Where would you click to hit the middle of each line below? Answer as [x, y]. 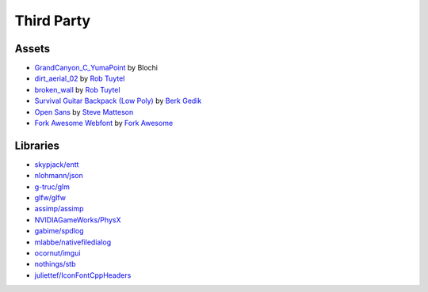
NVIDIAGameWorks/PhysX [78, 220]
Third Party [53, 21]
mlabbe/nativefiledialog [73, 242]
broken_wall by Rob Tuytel [77, 89]
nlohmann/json [59, 176]
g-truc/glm [52, 187]
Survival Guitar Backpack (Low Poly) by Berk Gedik [118, 101]
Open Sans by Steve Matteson [84, 112]
